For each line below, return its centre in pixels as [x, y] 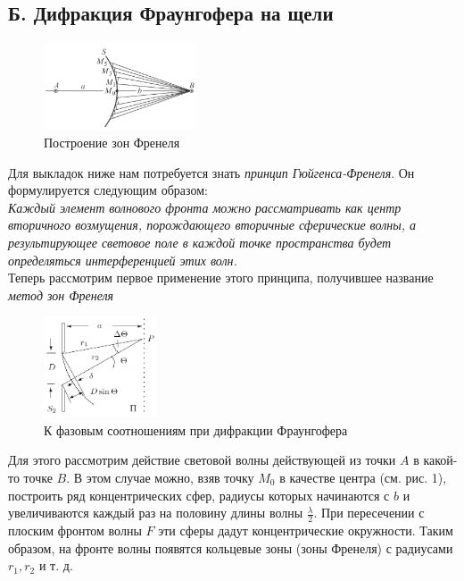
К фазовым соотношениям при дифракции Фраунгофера [196, 429]
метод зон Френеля [61, 295]
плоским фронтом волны [75, 530]
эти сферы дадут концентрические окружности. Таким [306, 530]
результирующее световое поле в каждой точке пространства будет [200, 243]
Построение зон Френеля [112, 143]
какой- [440, 460]
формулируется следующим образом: [108, 190]
